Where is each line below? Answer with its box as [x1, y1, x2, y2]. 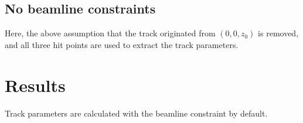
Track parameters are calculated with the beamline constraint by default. [5, 107, 268, 119]
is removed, [258, 27, 299, 39]
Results [5, 73, 66, 97]
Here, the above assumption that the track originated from [5, 27, 216, 39]
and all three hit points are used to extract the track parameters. [5, 38, 239, 50]
